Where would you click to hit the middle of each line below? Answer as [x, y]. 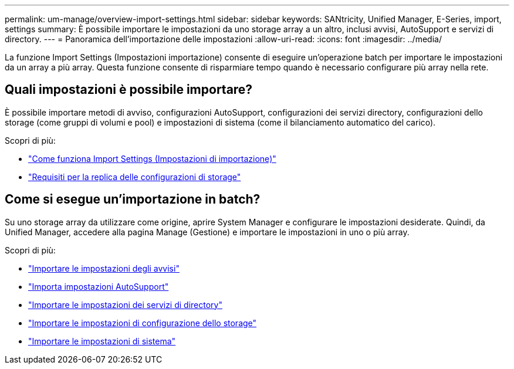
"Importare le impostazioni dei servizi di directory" [125, 304]
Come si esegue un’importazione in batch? [133, 199]
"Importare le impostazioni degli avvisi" [104, 268]
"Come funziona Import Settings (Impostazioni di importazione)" [152, 158]
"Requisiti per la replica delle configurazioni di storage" [135, 177]
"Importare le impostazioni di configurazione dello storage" [143, 323]
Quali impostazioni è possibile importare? [129, 90]
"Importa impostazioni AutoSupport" [99, 286]
